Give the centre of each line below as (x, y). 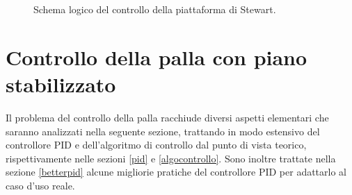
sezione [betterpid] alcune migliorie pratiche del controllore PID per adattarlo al (176, 172)
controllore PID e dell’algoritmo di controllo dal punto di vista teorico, (156, 145)
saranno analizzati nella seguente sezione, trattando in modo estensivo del (163, 131)
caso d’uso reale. (40, 185)
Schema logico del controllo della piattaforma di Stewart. (155, 9)
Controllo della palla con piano (157, 57)
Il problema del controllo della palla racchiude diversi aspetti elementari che (167, 117)
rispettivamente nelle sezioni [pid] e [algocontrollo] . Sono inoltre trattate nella (171, 158)
